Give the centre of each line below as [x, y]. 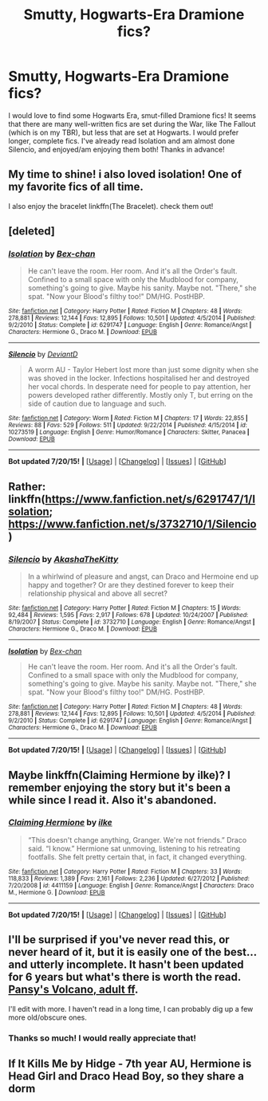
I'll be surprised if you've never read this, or [119, 940]
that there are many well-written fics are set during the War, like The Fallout [132, 124]
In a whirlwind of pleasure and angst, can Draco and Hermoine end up [143, 576]
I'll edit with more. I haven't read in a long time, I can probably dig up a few [131, 1009]
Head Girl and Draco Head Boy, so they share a [126, 1076]
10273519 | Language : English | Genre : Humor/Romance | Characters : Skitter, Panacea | [129, 432]
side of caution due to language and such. [97, 403]
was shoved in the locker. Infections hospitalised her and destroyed [138, 378]
